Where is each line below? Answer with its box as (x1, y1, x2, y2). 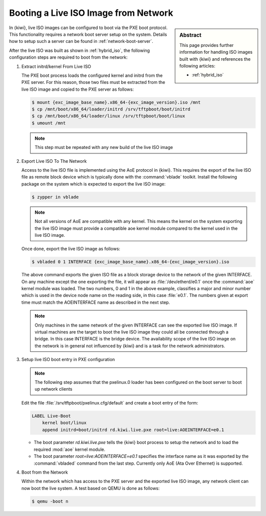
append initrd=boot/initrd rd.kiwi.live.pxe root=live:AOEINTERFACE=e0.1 (42, 427, 224, 433)
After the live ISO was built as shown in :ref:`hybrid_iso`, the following (9, 47, 150, 53)
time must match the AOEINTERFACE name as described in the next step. (21, 299, 170, 305)
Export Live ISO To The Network (21, 158, 87, 164)
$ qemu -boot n (32, 498, 68, 504)
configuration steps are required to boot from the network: (9, 54, 128, 60)
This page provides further (179, 42, 234, 48)
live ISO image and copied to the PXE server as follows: (21, 86, 134, 92)
